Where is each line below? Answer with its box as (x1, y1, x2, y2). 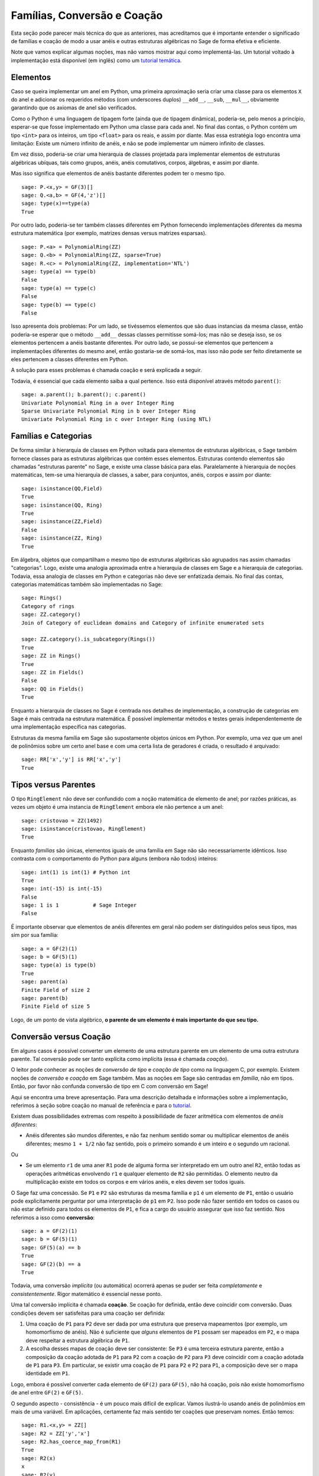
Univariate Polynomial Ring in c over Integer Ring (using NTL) (21, 416, 212, 423)
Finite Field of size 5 (21, 1003, 90, 1010)
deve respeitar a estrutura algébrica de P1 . (25, 1337, 130, 1344)
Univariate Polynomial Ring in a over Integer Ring (21, 399, 174, 406)
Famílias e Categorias (11, 431, 92, 441)
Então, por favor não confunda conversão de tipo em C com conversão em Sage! (11, 1083, 209, 1090)
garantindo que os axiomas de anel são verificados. (11, 104, 137, 112)
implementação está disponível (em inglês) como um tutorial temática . (11, 57, 182, 64)
